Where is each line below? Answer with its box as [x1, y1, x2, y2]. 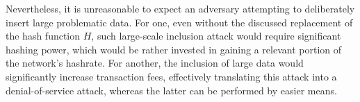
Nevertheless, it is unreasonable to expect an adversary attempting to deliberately [6, 1, 355, 15]
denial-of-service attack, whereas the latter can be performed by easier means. [6, 83, 337, 97]
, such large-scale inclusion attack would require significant [91, 28, 341, 43]
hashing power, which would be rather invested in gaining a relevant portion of [6, 42, 341, 56]
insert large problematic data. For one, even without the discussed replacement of [6, 15, 353, 29]
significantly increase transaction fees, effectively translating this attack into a [6, 69, 337, 83]
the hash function [6, 28, 81, 43]
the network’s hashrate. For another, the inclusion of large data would [6, 56, 304, 70]
